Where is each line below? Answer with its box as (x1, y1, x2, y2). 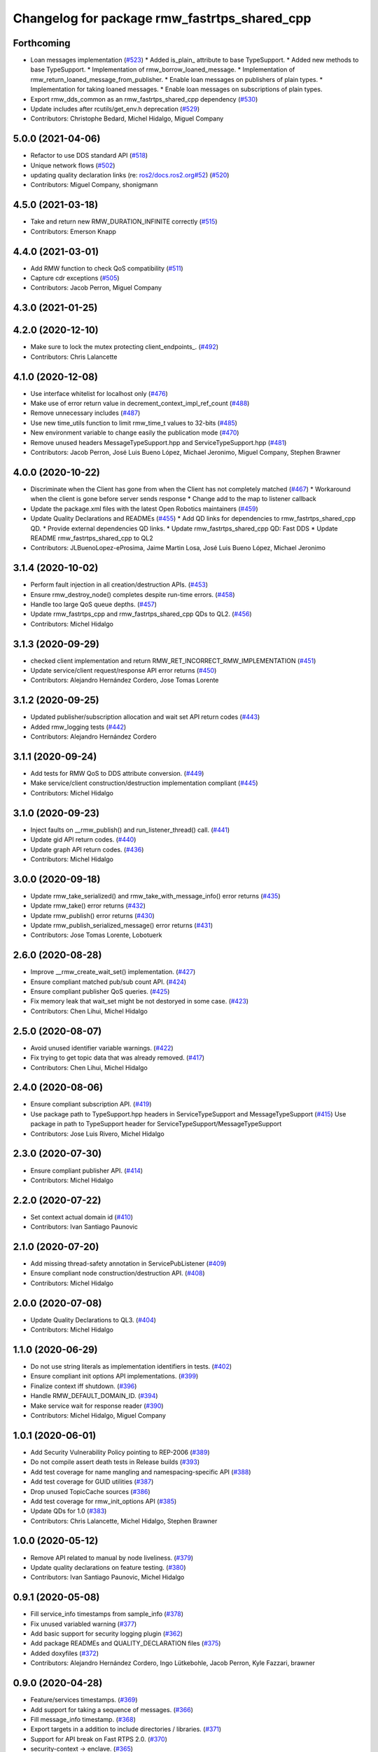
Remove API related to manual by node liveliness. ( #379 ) (30, 1553, 194, 1562)
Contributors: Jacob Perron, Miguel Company (30, 284, 162, 292)
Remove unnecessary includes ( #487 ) (30, 409, 141, 417)
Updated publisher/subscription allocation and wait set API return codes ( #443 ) (30, 713, 260, 721)
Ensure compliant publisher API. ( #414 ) (30, 1166, 143, 1175)
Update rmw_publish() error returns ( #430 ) (30, 911, 155, 919)
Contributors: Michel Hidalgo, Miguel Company (30, 1411, 166, 1420)
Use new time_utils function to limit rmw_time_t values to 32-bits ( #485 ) (30, 418, 238, 427)
